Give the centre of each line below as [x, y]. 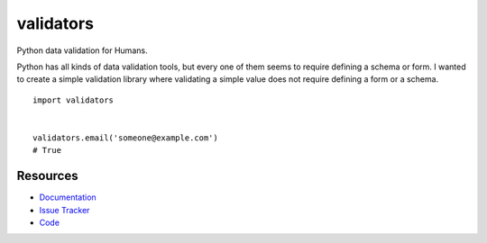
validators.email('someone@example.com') [125, 138]
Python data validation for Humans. [82, 50]
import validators [74, 100]
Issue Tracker [64, 210]
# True [47, 150]
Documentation [68, 197]
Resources [47, 176]
